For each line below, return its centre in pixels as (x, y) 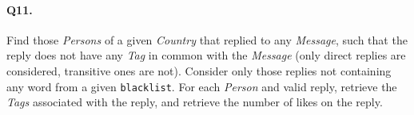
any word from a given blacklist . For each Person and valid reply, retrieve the (202, 86)
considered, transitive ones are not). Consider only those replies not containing (199, 70)
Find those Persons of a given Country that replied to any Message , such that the (207, 39)
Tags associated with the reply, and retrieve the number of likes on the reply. (195, 102)
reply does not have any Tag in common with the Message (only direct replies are (206, 55)
